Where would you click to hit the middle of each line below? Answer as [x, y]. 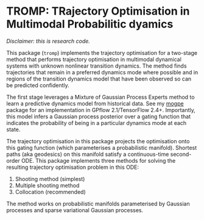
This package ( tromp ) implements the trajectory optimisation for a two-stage [102, 52]
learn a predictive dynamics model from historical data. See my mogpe [95, 103]
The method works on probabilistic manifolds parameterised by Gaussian [98, 204]
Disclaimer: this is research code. [48, 41]
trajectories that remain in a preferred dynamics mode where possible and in [102, 72]
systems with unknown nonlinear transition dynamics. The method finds [97, 66]
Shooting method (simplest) [50, 179]
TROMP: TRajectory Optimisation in [98, 11]
